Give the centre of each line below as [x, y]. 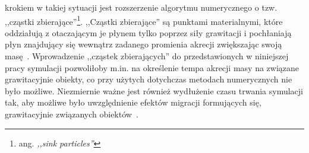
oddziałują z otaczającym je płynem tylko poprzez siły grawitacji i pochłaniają [148, 32]
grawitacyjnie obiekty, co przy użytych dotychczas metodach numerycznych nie [149, 79]
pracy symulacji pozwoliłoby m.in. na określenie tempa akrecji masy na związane [152, 67]
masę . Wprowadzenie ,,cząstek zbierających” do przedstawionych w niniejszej [147, 56]
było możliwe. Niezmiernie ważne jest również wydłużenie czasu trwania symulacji [154, 90]
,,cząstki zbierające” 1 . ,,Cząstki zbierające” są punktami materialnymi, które [144, 20]
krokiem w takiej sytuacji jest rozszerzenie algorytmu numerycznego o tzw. [141, 7]
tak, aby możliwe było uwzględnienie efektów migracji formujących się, [133, 102]
